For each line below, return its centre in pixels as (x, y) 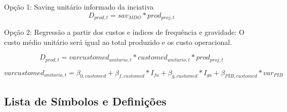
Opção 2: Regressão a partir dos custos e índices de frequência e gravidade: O (124, 32)
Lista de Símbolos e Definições (85, 101)
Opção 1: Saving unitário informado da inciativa (79, 7)
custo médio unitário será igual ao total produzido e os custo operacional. (118, 42)
